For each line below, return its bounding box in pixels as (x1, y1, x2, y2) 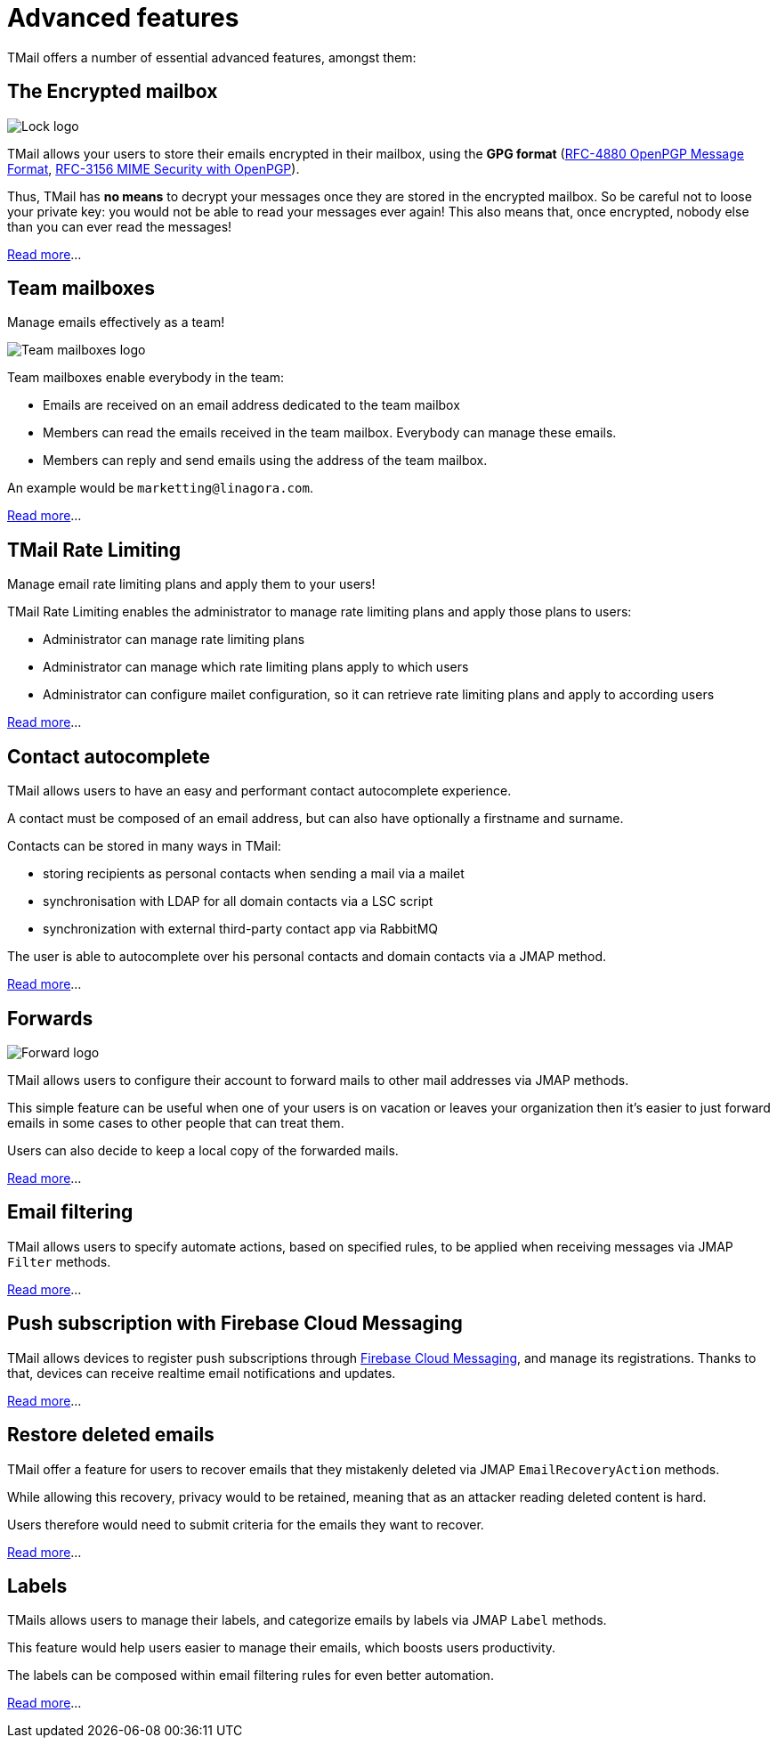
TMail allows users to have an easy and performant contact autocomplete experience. (7, 783, 512, 799)
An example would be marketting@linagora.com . (7, 480, 313, 496)
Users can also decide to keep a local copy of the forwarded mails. (7, 1142, 399, 1158)
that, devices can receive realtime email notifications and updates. (7, 1365, 396, 1381)
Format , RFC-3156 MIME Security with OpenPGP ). (7, 160, 300, 176)
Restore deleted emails (7, 1423, 214, 1447)
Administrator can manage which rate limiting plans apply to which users (43, 659, 469, 675)
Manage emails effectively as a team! (7, 314, 225, 330)
